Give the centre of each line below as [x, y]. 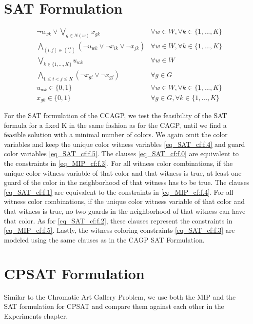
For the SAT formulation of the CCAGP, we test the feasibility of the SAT [116, 115]
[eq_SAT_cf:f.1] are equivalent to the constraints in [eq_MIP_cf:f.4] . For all [119, 192]
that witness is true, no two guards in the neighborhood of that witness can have [125, 211]
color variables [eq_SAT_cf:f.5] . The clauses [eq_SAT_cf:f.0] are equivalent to [121, 153]
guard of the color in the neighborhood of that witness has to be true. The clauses [127, 182]
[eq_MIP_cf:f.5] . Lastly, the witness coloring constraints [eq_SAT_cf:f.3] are [119, 230]
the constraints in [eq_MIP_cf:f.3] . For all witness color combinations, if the [118, 163]
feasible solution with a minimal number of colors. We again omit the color [116, 134]
